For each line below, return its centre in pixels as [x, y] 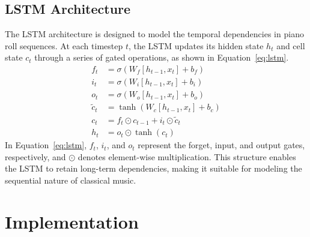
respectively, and [35, 156]
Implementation [72, 221]
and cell [291, 45]
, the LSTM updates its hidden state [196, 45]
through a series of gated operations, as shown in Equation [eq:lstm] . [162, 57]
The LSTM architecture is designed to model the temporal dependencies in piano [154, 34]
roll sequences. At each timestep [64, 45]
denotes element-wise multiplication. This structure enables [187, 156]
